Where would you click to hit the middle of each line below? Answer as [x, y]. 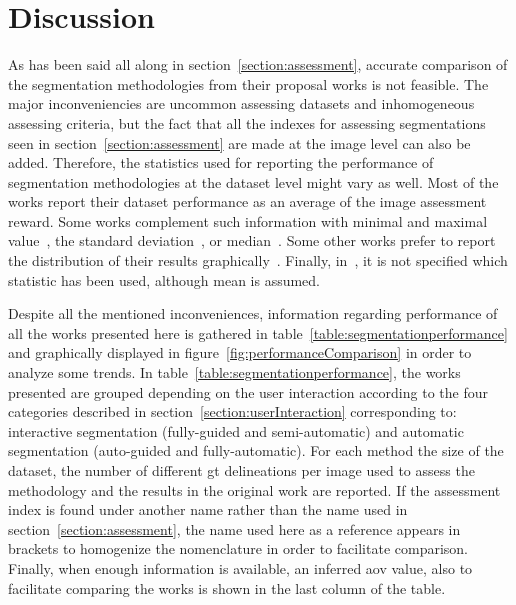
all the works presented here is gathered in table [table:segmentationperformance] [258, 332]
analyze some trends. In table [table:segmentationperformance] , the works [234, 372]
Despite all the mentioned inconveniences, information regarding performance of [253, 313]
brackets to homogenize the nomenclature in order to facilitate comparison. [238, 548]
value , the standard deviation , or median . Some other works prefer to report [252, 240]
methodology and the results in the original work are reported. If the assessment [254, 489]
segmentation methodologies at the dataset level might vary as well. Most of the [253, 181]
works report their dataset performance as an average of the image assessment [247, 201]
